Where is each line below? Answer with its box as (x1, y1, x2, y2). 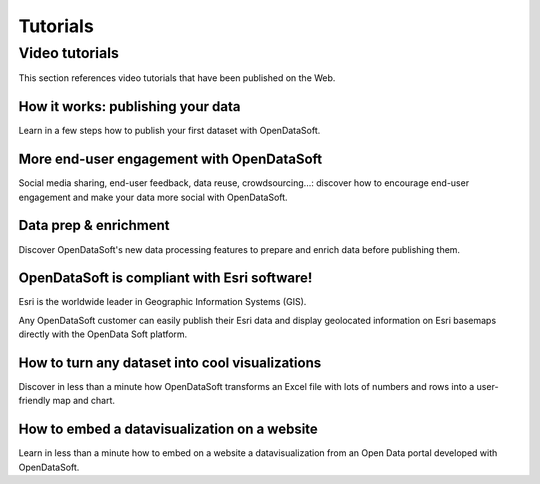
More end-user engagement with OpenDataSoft (18, 151, 323, 168)
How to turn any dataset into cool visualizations (18, 355, 322, 371)
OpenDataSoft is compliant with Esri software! (18, 270, 313, 287)
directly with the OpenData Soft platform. (18, 328, 188, 340)
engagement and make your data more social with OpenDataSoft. (18, 191, 289, 203)
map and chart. (52, 395, 115, 407)
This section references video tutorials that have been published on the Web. (18, 72, 336, 84)
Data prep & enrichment (18, 217, 170, 234)
